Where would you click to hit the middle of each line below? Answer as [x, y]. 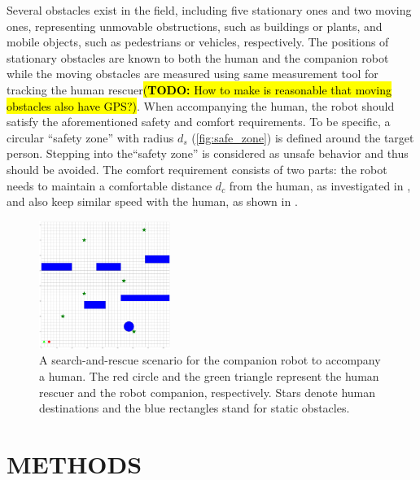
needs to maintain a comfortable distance [109, 185]
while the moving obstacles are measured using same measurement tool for [192, 74]
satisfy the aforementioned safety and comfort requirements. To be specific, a [199, 122]
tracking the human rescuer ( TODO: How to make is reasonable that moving [199, 89]
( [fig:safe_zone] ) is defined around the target [303, 137]
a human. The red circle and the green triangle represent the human [209, 375]
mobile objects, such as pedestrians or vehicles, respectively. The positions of [198, 42]
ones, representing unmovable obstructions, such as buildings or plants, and [195, 26]
